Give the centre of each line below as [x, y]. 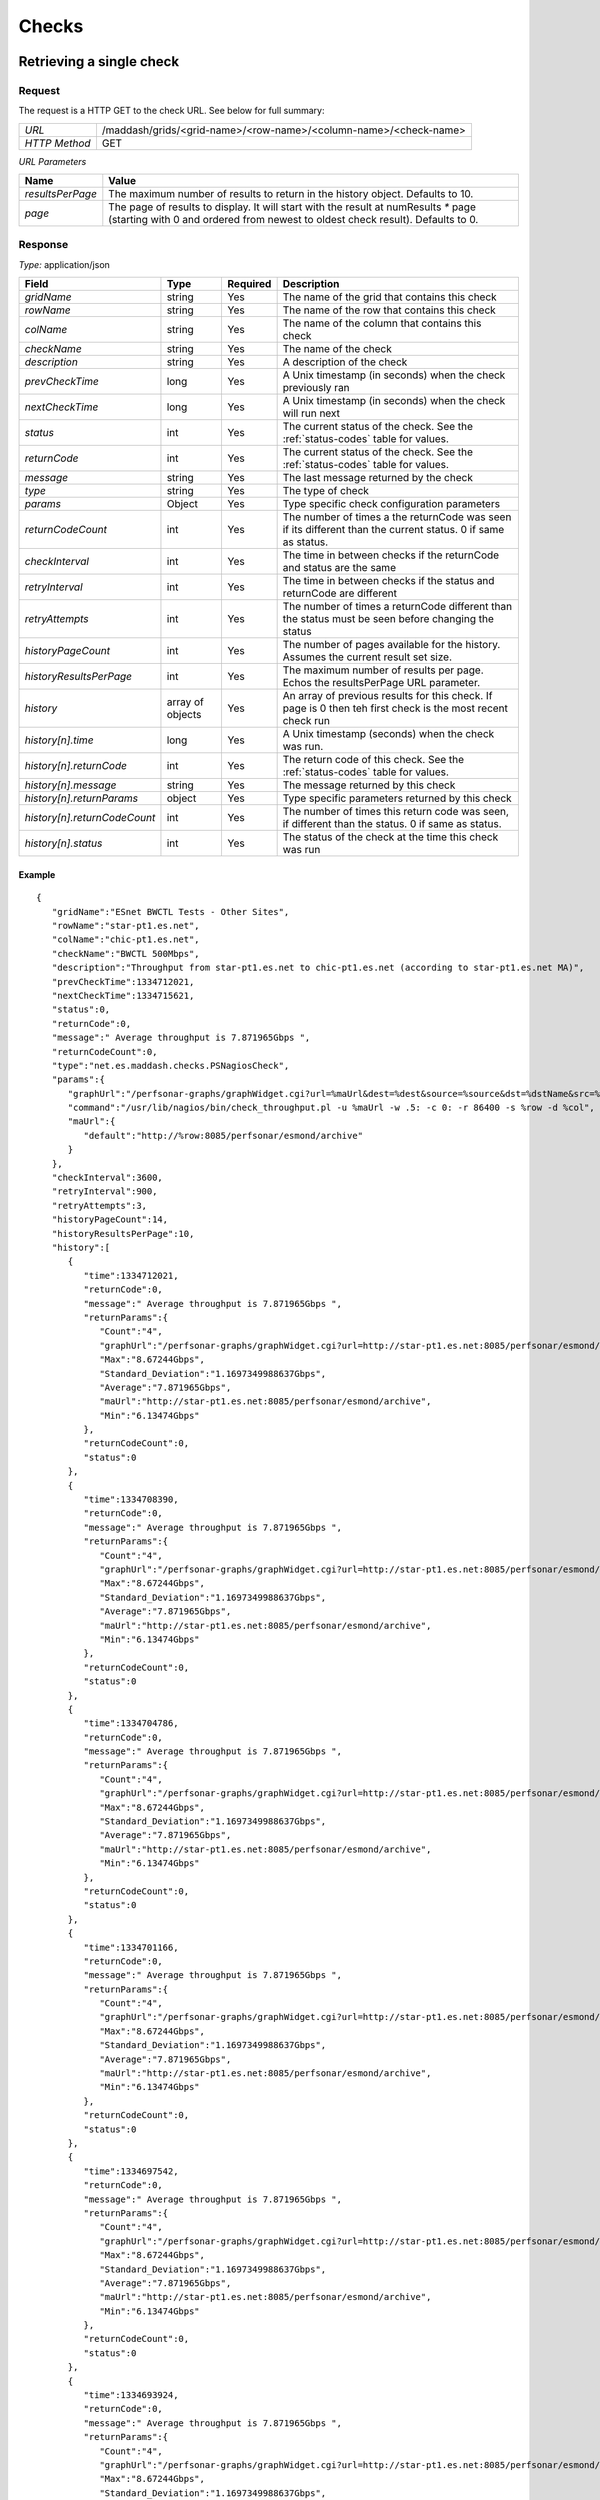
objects [184, 715]
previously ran [316, 388]
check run [306, 721]
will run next [311, 413]
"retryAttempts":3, [99, 1205]
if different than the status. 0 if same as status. [392, 824]
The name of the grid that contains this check [389, 297]
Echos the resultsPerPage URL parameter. [381, 683]
